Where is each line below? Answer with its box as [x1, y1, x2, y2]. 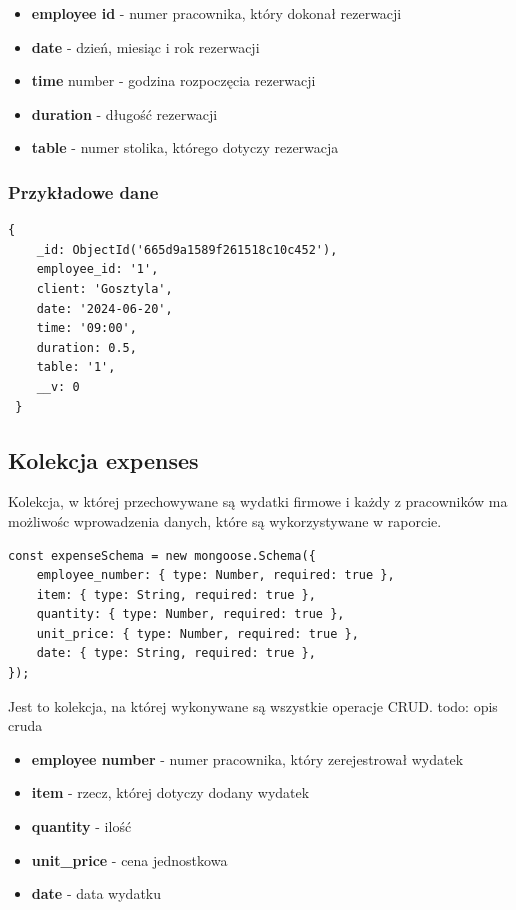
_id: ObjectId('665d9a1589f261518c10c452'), [36, 242, 338, 257]
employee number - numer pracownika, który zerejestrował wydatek [31, 748, 464, 769]
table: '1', [36, 360, 116, 375]
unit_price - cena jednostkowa [31, 849, 228, 870]
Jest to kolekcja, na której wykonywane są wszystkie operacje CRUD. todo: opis [8, 695, 498, 716]
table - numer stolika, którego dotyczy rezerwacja [31, 137, 339, 158]
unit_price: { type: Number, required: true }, [36, 626, 359, 641]
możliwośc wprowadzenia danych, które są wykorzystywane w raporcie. [8, 510, 442, 531]
